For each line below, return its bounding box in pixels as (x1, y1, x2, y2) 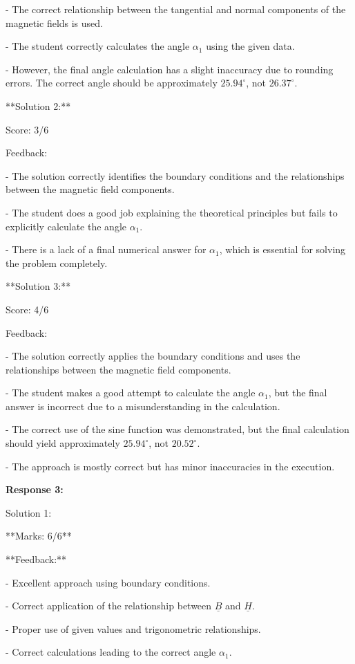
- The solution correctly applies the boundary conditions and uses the (6, 349, 300, 363)
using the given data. (206, 39, 295, 53)
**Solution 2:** (6, 98, 71, 113)
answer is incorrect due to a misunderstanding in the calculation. (6, 398, 280, 413)
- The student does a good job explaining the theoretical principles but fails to (6, 205, 338, 219)
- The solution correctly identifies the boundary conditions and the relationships (6, 168, 345, 183)
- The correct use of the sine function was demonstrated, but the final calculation (6, 422, 349, 436)
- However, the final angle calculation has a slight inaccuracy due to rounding (6, 62, 334, 76)
